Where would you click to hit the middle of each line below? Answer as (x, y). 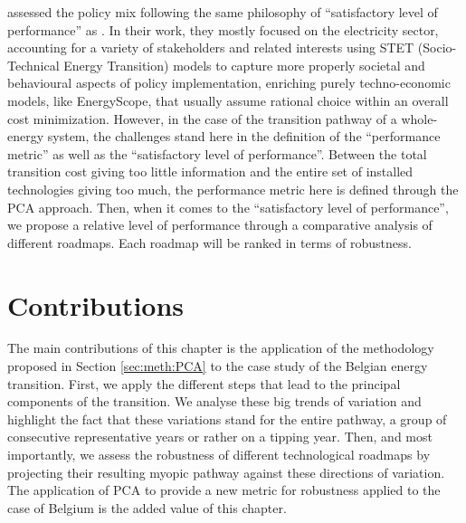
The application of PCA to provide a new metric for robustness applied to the (224, 490)
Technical (33, 65)
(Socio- (437, 48)
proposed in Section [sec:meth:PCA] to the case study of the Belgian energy (218, 366)
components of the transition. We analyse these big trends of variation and (214, 401)
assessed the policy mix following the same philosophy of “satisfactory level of (223, 12)
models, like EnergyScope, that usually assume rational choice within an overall (228, 100)
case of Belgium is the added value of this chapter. (147, 507)
